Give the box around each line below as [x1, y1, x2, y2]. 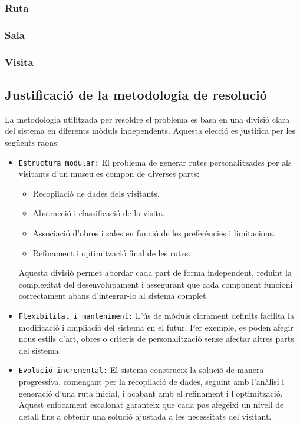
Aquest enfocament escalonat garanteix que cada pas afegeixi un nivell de [18, 398, 284, 411]
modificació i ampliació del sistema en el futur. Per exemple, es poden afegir [18, 321, 294, 333]
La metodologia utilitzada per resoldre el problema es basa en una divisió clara [5, 113, 290, 125]
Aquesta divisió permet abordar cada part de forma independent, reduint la [18, 266, 292, 279]
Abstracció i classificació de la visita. [32, 207, 165, 219]
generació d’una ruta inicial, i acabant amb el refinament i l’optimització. [18, 387, 283, 399]
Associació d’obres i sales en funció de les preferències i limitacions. [32, 226, 275, 239]
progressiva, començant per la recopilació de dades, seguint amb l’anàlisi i [18, 375, 285, 388]
